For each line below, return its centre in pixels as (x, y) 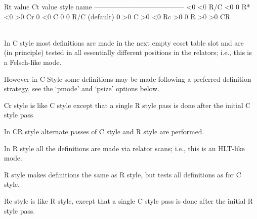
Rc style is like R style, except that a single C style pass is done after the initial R (128, 200)
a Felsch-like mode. (33, 62)
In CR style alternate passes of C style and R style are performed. (104, 131)
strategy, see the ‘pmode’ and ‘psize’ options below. (82, 88)
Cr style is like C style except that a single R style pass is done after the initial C (127, 105)
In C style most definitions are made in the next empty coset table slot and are (124, 42)
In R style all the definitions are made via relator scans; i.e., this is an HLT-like (125, 148)
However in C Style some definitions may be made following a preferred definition (128, 79)
